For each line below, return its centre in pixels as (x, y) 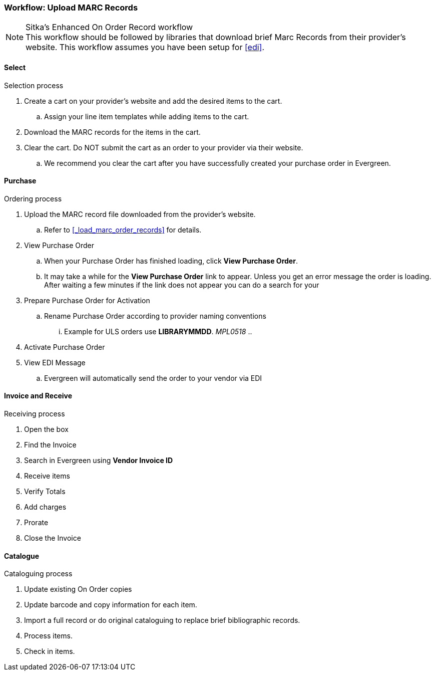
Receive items (47, 476)
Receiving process (35, 414)
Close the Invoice (53, 538)
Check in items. (50, 651)
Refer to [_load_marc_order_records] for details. (123, 230)
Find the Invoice (50, 445)
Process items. (48, 636)
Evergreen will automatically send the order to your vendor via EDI (153, 378)
